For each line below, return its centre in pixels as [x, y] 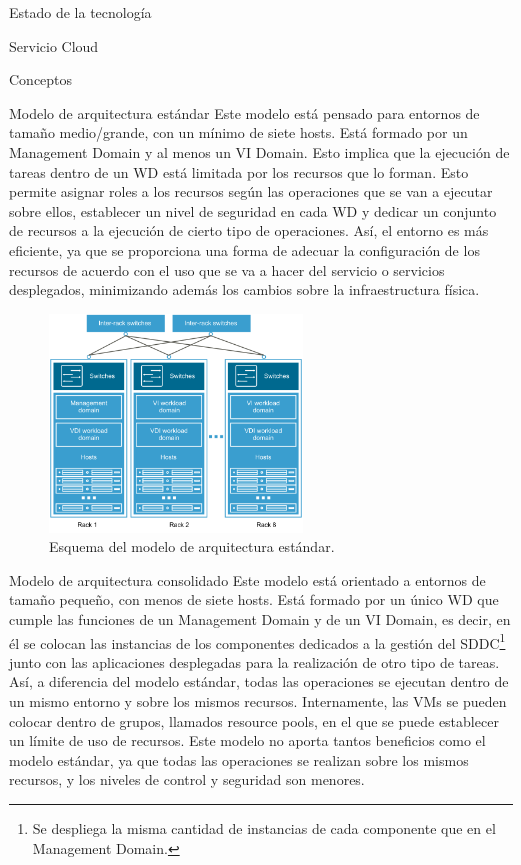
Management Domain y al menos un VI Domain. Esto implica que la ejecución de [259, 151]
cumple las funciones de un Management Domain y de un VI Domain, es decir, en [260, 618]
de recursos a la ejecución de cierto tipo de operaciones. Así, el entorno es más [249, 230]
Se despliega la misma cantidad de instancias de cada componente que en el [264, 827]
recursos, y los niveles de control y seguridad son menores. [187, 779]
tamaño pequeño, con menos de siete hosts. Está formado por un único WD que [254, 599]
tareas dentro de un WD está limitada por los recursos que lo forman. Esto [239, 171]
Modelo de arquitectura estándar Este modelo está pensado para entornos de [244, 112]
